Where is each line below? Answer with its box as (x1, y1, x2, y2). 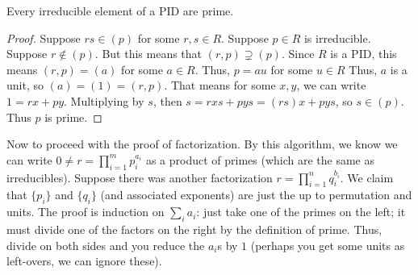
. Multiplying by (64, 92, 144, 109)
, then (153, 92, 182, 109)
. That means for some (164, 77, 276, 94)
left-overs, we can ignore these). (6, 252, 162, 269)
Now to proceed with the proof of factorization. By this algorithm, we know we (6, 135, 398, 152)
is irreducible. (303, 29, 371, 46)
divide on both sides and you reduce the (6, 236, 205, 253)
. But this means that (94, 45, 203, 62)
